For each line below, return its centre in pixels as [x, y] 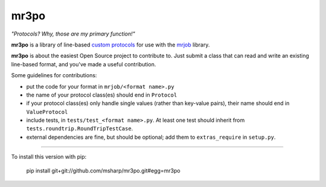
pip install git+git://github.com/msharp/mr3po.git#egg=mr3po [103, 170]
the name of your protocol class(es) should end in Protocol [102, 95]
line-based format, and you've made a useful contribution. [84, 64]
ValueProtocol [47, 112]
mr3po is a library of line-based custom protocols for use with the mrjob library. [110, 45]
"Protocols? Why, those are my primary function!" [73, 34]
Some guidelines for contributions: [54, 75]
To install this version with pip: [49, 157]
